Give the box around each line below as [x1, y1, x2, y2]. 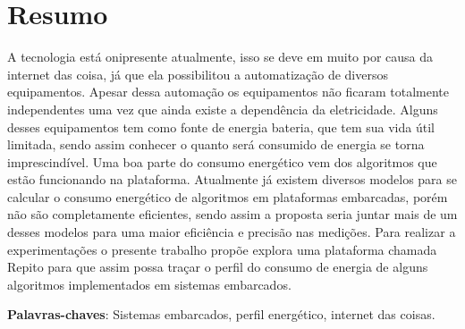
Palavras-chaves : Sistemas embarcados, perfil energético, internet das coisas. [7, 305, 435, 324]
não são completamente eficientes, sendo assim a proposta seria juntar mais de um [7, 205, 458, 224]
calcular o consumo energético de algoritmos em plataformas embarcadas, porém [7, 187, 448, 206]
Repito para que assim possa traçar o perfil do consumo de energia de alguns [7, 257, 428, 276]
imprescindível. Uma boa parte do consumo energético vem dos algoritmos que [7, 152, 437, 171]
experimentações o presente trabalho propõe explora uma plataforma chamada [7, 240, 437, 258]
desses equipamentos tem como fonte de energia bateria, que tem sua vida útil [7, 117, 435, 136]
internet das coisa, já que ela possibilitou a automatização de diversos [7, 64, 388, 83]
